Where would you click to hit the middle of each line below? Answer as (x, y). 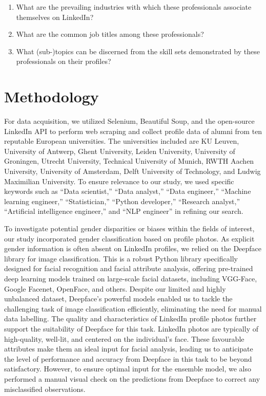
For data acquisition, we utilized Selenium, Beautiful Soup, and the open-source (129, 121)
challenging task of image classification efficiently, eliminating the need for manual (133, 308)
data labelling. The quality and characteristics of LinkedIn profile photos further (130, 318)
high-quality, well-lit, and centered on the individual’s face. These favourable (124, 338)
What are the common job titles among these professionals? (110, 34)
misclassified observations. (45, 389)
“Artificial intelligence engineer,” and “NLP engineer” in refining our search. (124, 211)
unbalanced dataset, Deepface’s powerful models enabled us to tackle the (118, 299)
